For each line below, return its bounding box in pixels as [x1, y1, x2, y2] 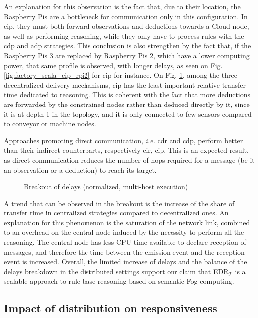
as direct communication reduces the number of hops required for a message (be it [4, 154, 255, 165]
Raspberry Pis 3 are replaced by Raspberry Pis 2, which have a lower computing [4, 50, 250, 60]
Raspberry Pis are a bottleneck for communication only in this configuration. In [4, 11, 248, 21]
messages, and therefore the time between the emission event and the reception [4, 246, 245, 257]
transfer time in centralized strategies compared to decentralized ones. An [4, 208, 229, 218]
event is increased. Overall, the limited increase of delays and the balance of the [4, 256, 247, 267]
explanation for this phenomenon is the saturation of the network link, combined [4, 217, 250, 227]
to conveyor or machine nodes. [4, 118, 96, 129]
